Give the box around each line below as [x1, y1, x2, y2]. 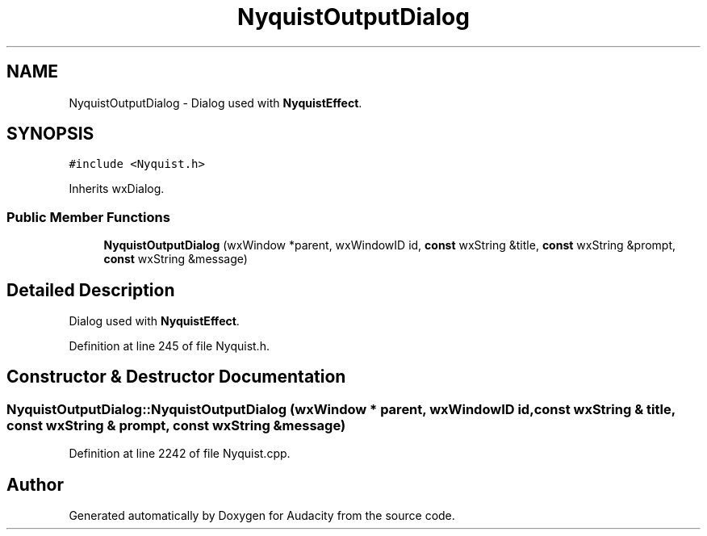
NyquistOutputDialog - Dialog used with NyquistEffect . [69, 95, 362, 110]
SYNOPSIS [6, 124, 94, 144]
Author [6, 474, 64, 495]
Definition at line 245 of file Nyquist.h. [69, 339, 270, 354]
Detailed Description [6, 279, 175, 300]
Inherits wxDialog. [69, 182, 165, 196]
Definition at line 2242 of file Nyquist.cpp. [69, 446, 291, 461]
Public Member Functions [6, 208, 170, 225]
